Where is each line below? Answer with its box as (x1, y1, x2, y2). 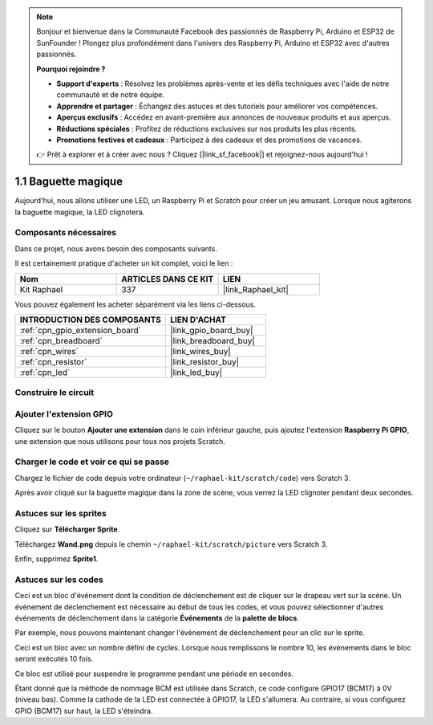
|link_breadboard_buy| (169, 335, 256, 346)
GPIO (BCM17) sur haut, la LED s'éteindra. (14, 706, 153, 715)
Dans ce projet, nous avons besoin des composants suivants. (14, 243, 218, 253)
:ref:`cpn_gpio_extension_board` (19, 324, 142, 336)
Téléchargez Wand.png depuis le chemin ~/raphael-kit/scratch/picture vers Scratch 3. (14, 539, 328, 549)
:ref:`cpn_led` (19, 366, 71, 377)
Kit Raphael (19, 283, 63, 295)
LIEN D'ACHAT (169, 314, 226, 325)
